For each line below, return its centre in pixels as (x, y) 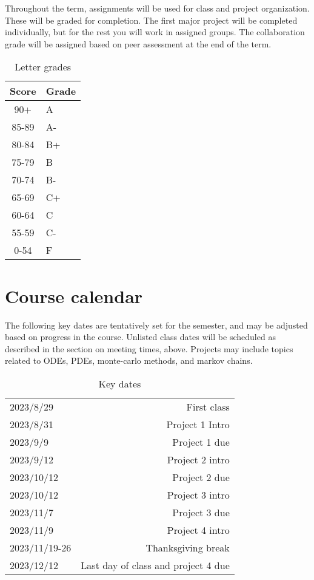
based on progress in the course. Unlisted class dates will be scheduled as (140, 337)
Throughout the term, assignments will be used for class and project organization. (157, 8)
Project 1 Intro (198, 424)
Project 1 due (201, 442)
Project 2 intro (198, 459)
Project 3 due (201, 512)
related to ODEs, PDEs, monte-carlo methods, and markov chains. (129, 360)
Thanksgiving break (188, 547)
